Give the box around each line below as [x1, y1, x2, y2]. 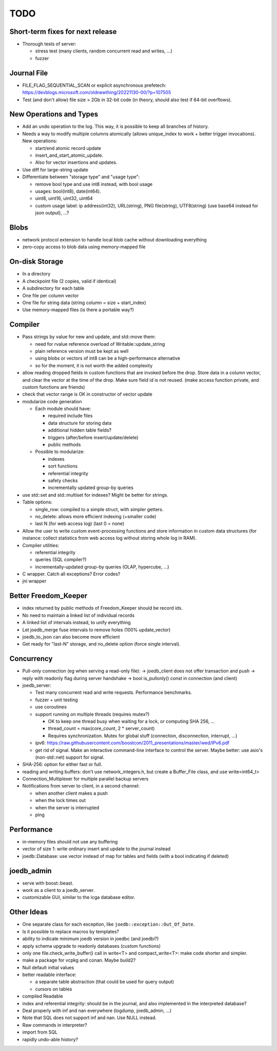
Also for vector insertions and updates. [35, 159, 117, 165]
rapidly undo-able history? [22, 1036, 78, 1042]
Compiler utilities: [22, 542, 60, 548]
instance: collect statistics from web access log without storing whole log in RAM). [22, 535, 197, 541]
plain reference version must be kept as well [35, 348, 129, 354]
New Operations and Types [9, 110, 98, 119]
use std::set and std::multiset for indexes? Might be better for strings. [22, 492, 169, 498]
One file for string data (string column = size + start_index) [22, 299, 146, 306]
